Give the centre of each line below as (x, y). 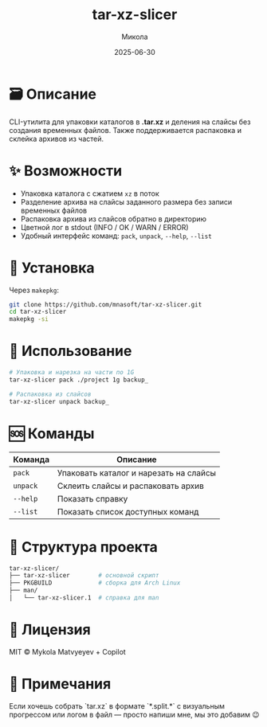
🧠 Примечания (60, 684)
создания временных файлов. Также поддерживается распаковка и (126, 130)
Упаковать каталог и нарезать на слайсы (137, 473)
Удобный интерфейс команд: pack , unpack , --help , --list (116, 236)
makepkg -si (29, 319)
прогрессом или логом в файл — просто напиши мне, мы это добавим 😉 (134, 714)
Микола (135, 37)
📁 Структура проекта (84, 547)
